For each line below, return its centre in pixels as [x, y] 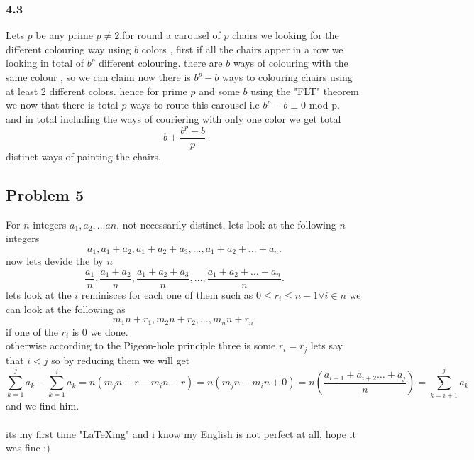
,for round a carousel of [170, 35]
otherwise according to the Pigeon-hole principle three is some [141, 345]
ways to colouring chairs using [287, 77]
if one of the [32, 331]
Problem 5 [45, 194]
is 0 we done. [100, 331]
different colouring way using [68, 49]
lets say [327, 345]
